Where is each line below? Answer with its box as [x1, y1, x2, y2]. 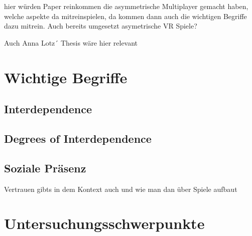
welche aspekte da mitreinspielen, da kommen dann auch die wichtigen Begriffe [4, 11, 247, 21]
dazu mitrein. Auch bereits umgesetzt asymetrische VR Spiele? [4, 21, 197, 31]
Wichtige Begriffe [4, 67, 128, 87]
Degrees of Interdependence [4, 130, 152, 146]
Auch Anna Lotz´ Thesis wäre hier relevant [4, 37, 138, 48]
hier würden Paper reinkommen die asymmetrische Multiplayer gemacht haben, [4, 1, 248, 11]
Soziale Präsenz [4, 160, 86, 175]
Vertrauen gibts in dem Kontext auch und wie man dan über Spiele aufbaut [4, 183, 237, 194]
